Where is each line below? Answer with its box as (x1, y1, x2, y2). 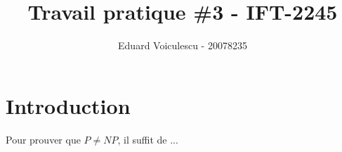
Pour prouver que (6, 132, 81, 146)
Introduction (6, 91, 131, 120)
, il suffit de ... (117, 132, 178, 146)
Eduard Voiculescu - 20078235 (118, 38, 247, 53)
